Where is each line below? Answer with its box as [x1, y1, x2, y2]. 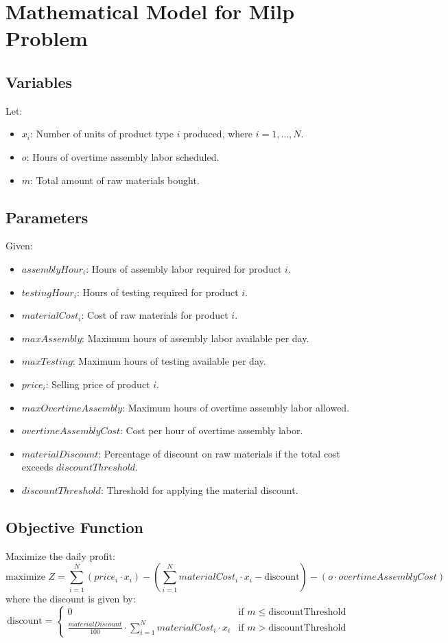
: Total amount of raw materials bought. [30, 172, 200, 187]
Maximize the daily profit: [5, 548, 115, 563]
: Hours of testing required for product [76, 284, 239, 299]
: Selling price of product [45, 376, 150, 391]
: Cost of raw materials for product [81, 308, 228, 322]
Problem [5, 24, 88, 52]
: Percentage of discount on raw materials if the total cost [98, 446, 341, 460]
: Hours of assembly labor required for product [86, 261, 282, 275]
